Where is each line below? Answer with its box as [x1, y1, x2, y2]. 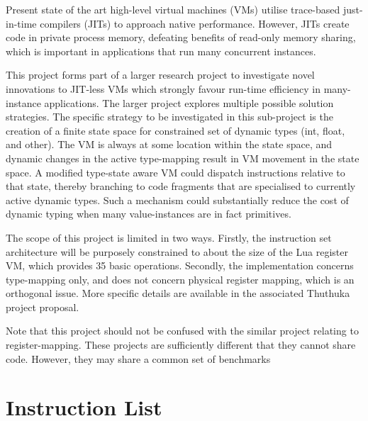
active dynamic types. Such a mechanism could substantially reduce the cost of [6, 192, 349, 207]
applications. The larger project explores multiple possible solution [44, 95, 334, 110]
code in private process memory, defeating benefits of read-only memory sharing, [6, 30, 356, 45]
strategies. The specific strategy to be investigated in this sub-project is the [6, 109, 333, 124]
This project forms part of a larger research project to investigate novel [6, 67, 315, 82]
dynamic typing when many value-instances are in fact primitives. [6, 206, 291, 221]
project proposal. [6, 299, 79, 314]
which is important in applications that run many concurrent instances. [6, 43, 316, 58]
